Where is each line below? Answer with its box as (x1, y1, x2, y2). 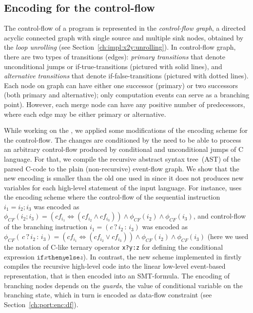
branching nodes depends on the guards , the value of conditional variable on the (4, 280, 243, 290)
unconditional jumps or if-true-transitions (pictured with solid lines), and (4, 61, 222, 71)
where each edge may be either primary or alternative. (4, 109, 166, 119)
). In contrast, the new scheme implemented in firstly (83, 251, 242, 261)
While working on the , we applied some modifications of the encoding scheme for (4, 125, 248, 135)
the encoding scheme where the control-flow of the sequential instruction (4, 192, 220, 202)
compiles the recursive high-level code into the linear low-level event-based (4, 261, 226, 271)
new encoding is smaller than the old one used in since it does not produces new (4, 173, 244, 183)
